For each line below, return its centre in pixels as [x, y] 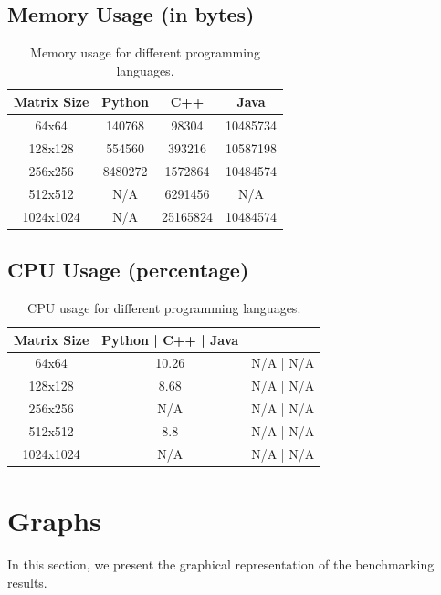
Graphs [54, 520]
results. [27, 582]
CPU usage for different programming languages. [164, 307]
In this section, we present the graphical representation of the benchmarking [221, 564]
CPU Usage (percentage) [128, 270]
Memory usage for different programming [145, 52]
